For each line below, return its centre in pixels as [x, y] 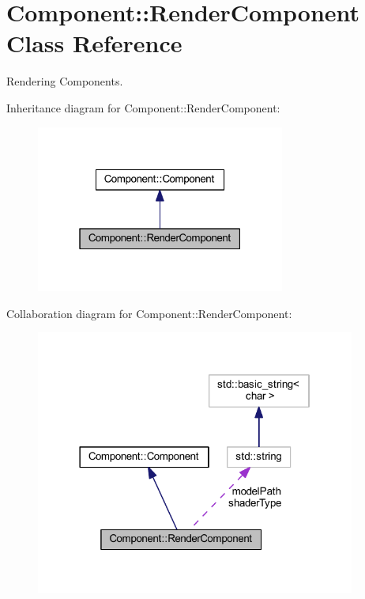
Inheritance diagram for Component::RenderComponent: [143, 107]
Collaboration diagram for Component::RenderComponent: [149, 313]
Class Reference [94, 43]
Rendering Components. [65, 81]
